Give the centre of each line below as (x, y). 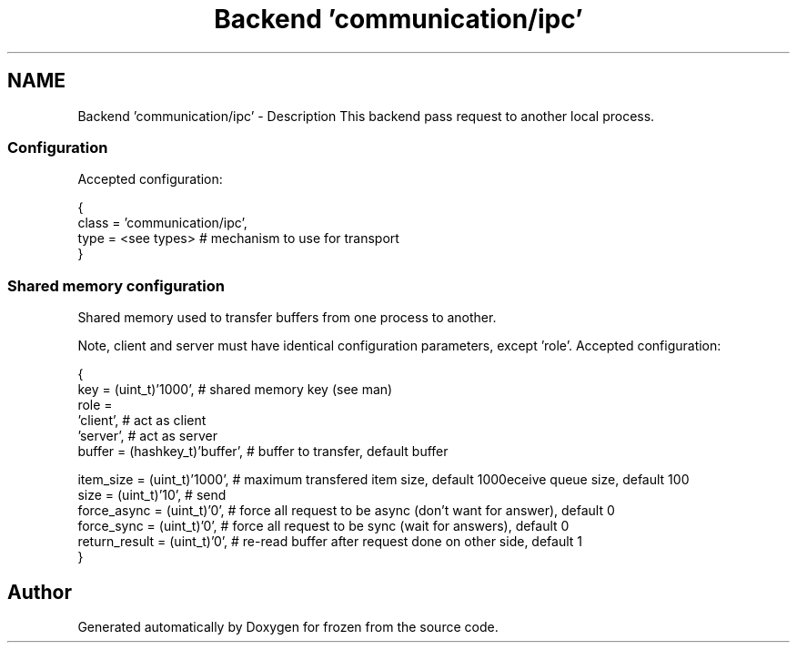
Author (40, 592)
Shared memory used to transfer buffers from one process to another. (287, 318)
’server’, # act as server (147, 436)
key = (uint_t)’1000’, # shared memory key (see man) (235, 390)
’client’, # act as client (142, 421)
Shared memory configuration (116, 285)
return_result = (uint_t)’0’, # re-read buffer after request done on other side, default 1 (330, 542)
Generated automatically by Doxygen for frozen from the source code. (288, 626)
